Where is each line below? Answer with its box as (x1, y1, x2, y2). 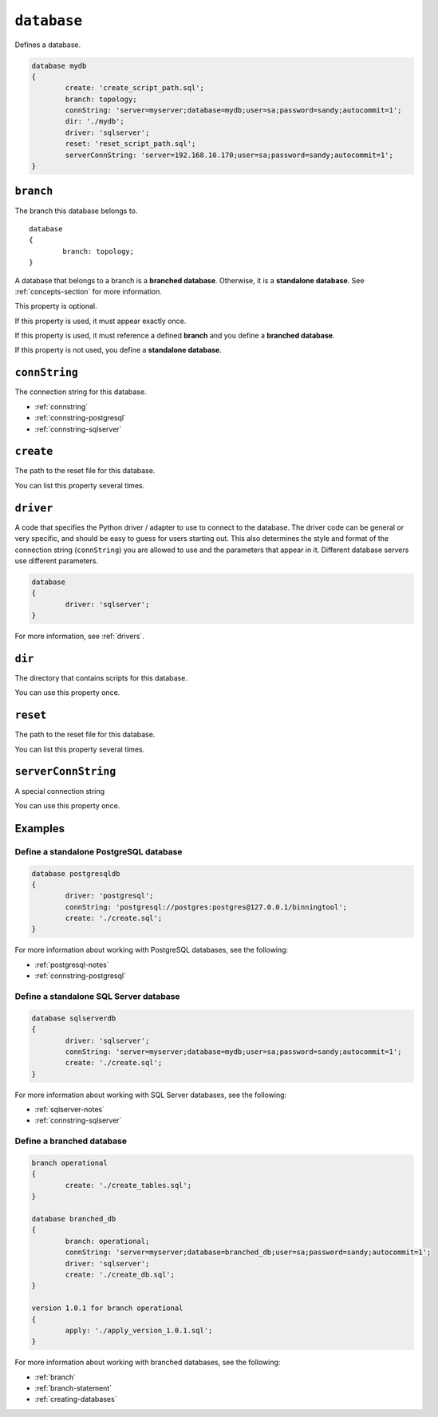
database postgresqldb (31, 869, 120, 878)
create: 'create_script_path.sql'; (65, 84, 205, 93)
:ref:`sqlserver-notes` (34, 1105, 105, 1115)
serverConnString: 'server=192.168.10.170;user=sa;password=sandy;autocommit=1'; (65, 150, 394, 160)
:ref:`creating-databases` (34, 1395, 117, 1404)
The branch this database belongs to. (14, 206, 138, 215)
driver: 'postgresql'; (65, 891, 155, 901)
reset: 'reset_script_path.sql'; (65, 140, 196, 148)
